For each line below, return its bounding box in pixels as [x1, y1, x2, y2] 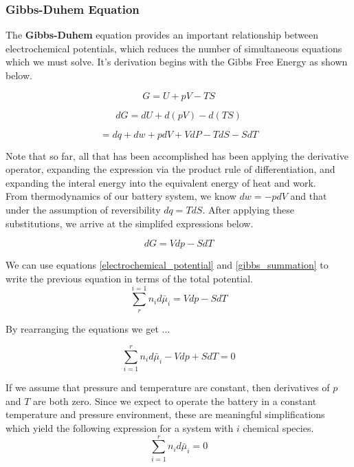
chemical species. [243, 421, 314, 435]
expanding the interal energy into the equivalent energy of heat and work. [5, 175, 316, 189]
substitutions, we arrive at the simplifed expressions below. [5, 216, 254, 230]
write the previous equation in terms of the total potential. [5, 271, 254, 285]
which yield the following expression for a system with [5, 421, 234, 435]
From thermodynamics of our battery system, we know [5, 189, 236, 203]
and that [290, 189, 327, 203]
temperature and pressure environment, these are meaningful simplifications [5, 407, 325, 422]
